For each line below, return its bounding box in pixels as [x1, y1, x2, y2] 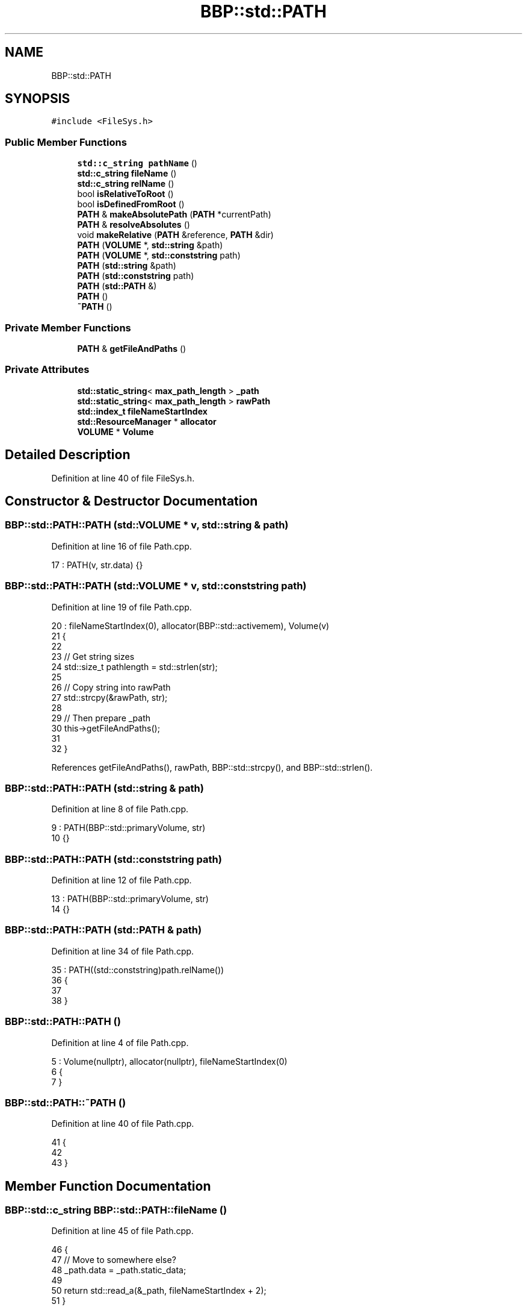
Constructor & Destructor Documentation [5, 493, 258, 509]
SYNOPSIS [5, 91, 70, 107]
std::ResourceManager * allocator [77, 416, 217, 427]
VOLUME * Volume [77, 426, 154, 437]
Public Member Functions [5, 136, 127, 148]
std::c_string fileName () [77, 168, 177, 179]
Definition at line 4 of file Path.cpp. [51, 1037, 189, 1048]
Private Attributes [5, 363, 90, 376]
